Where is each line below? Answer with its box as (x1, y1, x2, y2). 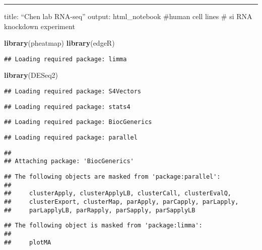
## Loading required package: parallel (4, 134, 138, 141)
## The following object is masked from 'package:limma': (4, 222, 203, 229)
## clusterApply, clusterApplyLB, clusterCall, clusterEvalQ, (4, 190, 232, 197)
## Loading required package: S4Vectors (4, 88, 142, 95)
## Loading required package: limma (4, 55, 127, 63)
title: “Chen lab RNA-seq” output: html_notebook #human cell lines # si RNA (4, 11, 252, 21)
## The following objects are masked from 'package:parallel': (4, 173, 221, 180)
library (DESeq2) (4, 70, 58, 80)
